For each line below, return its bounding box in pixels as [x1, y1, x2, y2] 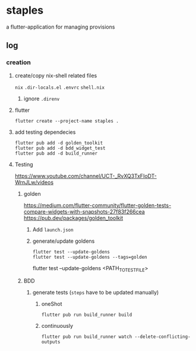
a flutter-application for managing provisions [6, 23, 115, 30]
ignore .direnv [23, 95, 60, 102]
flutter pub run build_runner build [41, 312, 132, 318]
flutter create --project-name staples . [14, 118, 119, 124]
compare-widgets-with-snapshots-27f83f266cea [23, 208, 146, 215]
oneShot [41, 300, 62, 308]
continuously [41, 322, 73, 330]
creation [6, 58, 31, 67]
